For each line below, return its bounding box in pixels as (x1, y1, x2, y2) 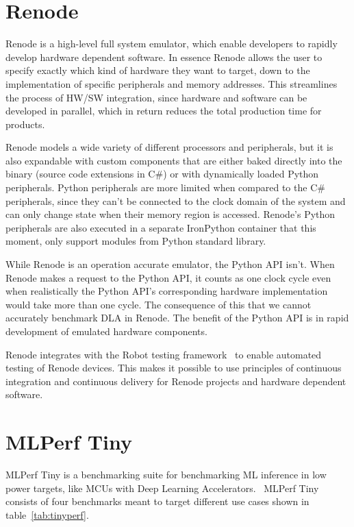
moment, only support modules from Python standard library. (5, 234, 266, 248)
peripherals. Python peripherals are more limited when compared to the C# (5, 180, 325, 195)
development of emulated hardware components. (5, 324, 207, 338)
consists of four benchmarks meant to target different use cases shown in (5, 494, 309, 508)
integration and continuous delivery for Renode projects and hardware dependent (5, 373, 346, 388)
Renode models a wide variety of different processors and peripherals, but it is (5, 140, 333, 154)
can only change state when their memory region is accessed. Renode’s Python (5, 207, 336, 221)
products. (5, 117, 45, 131)
